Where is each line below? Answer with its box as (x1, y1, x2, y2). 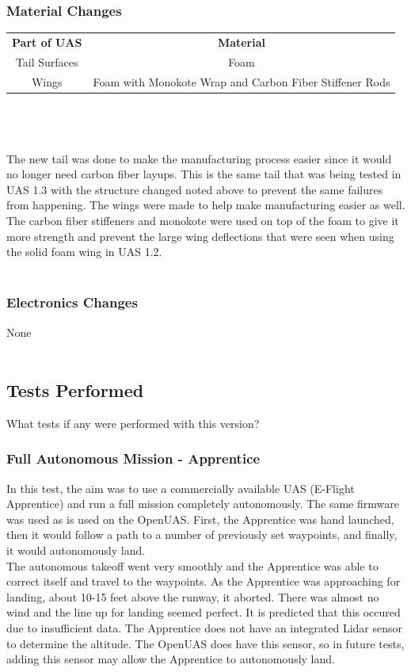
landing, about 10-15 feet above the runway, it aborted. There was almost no (6, 588, 379, 605)
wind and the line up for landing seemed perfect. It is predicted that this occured (6, 604, 401, 620)
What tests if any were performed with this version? (6, 414, 260, 431)
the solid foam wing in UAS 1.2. (6, 243, 162, 260)
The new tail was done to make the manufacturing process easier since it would (6, 150, 392, 166)
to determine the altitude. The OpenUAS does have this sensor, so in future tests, (6, 635, 405, 651)
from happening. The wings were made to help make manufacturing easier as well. (6, 197, 405, 213)
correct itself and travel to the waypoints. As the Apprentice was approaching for (6, 573, 401, 590)
